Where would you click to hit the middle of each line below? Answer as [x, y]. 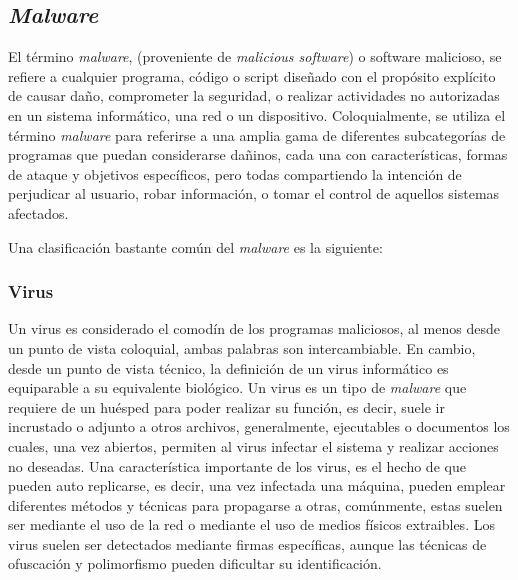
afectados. [38, 212]
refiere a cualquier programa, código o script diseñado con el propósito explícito [252, 75]
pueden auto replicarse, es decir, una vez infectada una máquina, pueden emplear [257, 485]
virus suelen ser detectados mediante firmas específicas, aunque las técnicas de [247, 543]
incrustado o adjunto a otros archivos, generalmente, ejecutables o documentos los [259, 426]
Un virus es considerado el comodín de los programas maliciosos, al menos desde [254, 328]
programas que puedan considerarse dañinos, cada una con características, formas [258, 154]
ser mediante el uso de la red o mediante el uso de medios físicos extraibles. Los [251, 524]
